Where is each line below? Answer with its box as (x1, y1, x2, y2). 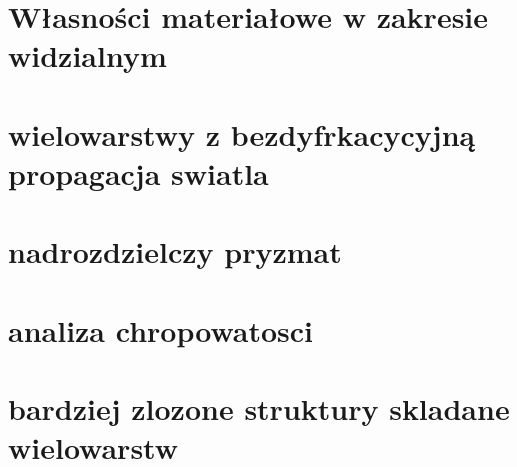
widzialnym (8, 35, 167, 76)
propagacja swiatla (8, 152, 269, 193)
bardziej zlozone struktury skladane (8, 388, 510, 429)
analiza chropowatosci (8, 309, 314, 350)
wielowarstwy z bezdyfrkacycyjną (8, 113, 476, 154)
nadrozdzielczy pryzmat (8, 231, 342, 272)
